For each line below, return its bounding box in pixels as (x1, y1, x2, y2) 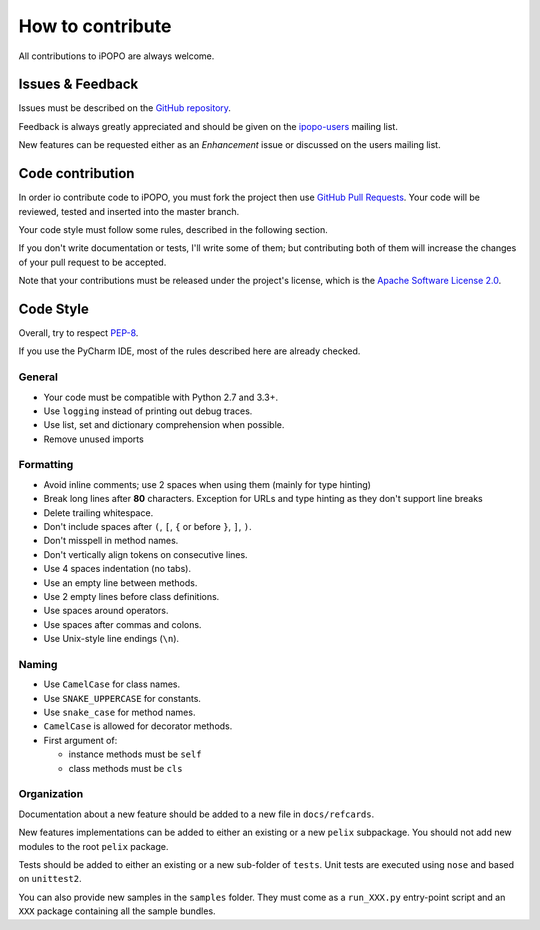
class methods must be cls (68, 762, 183, 774)
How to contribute (18, 15, 172, 37)
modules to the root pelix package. (18, 840, 169, 852)
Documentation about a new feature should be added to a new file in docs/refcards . (18, 808, 375, 820)
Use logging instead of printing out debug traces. (43, 405, 253, 417)
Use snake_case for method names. (43, 706, 196, 719)
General (18, 370, 59, 384)
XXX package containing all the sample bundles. (18, 905, 216, 917)
